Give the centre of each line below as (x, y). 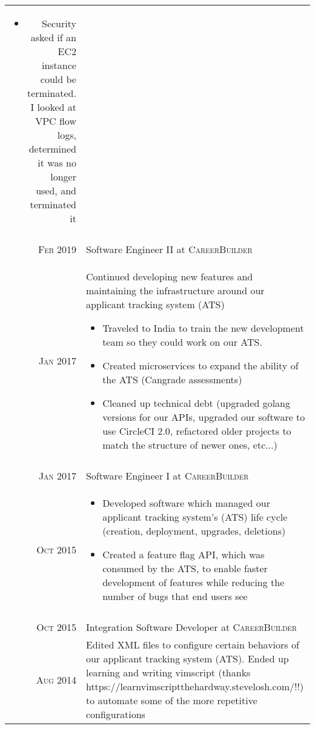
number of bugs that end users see (175, 596)
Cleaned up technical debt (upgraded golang (196, 403)
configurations (115, 714)
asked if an (53, 37)
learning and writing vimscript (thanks (168, 672)
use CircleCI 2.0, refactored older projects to (197, 431)
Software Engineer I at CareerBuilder (167, 476)
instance (59, 65)
